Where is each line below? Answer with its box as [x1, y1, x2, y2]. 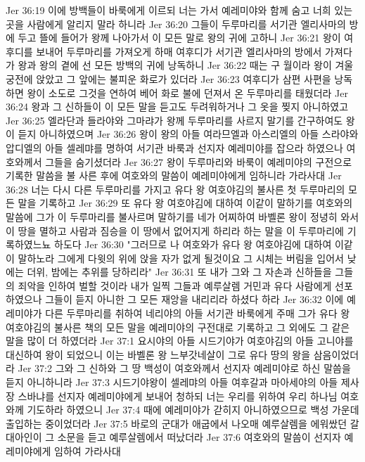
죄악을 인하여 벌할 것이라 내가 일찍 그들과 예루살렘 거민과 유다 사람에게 [18, 278, 332, 293]
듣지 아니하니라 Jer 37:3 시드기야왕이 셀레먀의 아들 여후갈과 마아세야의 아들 [6, 375, 338, 390]
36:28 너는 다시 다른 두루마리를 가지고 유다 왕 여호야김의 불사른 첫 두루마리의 [6, 181, 345, 196]
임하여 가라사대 [54, 444, 121, 458]
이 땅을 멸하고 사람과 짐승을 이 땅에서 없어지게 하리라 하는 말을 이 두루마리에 [6, 223, 344, 238]
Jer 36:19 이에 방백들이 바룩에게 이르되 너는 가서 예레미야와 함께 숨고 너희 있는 [6, 3, 353, 17]
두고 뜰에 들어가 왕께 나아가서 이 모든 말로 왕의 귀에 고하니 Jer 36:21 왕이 [18, 30, 341, 45]
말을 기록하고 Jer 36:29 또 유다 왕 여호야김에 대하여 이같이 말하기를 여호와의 [18, 195, 353, 210]
